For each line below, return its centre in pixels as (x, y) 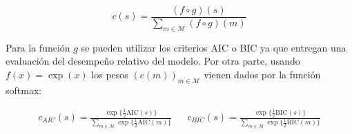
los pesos (110, 75)
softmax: (24, 90)
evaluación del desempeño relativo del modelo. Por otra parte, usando (153, 61)
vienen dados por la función (262, 75)
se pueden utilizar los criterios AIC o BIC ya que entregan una (214, 47)
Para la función (38, 47)
